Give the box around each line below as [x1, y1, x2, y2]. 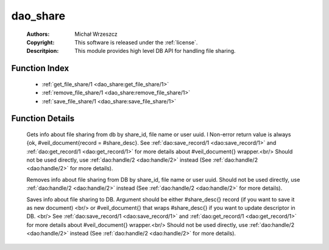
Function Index [11, 63, 69, 74]
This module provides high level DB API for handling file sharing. [74, 47, 236, 55]
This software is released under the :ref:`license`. [74, 38, 198, 46]
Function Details [11, 113, 75, 124]
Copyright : [26, 38, 55, 46]
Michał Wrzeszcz [74, 30, 118, 38]
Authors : [26, 30, 50, 38]
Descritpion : [26, 47, 59, 55]
